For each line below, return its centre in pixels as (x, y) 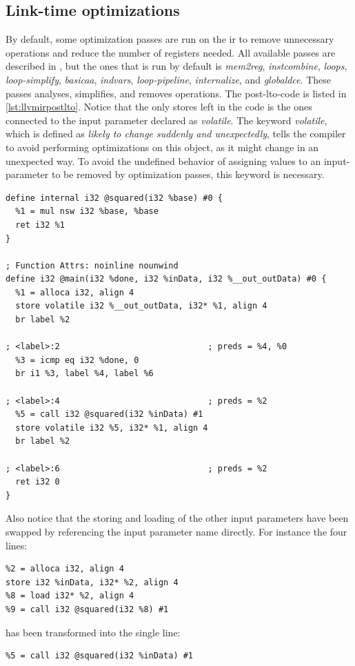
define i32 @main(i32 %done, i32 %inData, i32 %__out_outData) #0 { (166, 279)
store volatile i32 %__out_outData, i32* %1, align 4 (141, 306)
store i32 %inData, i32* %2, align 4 (92, 582)
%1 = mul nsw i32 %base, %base (87, 212)
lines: (17, 545)
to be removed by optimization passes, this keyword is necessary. (188, 174)
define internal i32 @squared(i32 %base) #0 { (114, 198)
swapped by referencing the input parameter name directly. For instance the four (176, 531)
